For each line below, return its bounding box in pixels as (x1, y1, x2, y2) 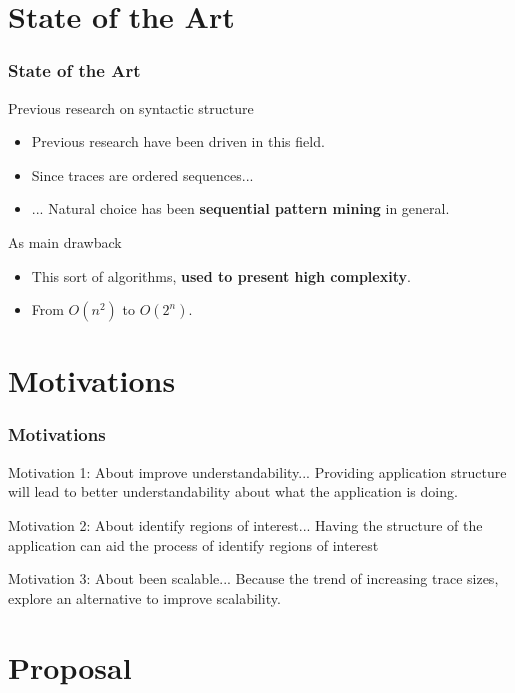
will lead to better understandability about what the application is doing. (8, 481, 458, 502)
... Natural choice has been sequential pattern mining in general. (31, 198, 450, 219)
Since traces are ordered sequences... (31, 164, 254, 185)
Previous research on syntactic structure (8, 97, 254, 118)
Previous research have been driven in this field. (31, 131, 325, 152)
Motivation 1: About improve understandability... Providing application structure (8, 461, 507, 482)
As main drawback (8, 231, 122, 252)
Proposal (8, 646, 132, 687)
